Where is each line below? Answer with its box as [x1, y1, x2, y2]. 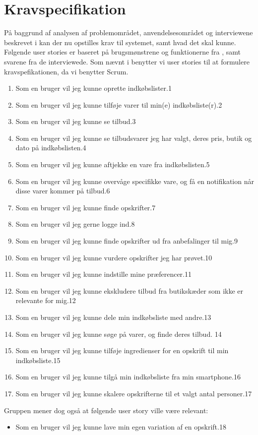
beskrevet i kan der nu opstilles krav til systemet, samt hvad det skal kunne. [4, 37, 236, 47]
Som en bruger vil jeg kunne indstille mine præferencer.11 [15, 269, 192, 279]
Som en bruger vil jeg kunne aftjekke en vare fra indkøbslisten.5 [15, 159, 210, 170]
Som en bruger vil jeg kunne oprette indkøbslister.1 [15, 83, 172, 93]
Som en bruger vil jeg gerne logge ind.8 [15, 219, 135, 229]
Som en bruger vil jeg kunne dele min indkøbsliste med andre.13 [15, 312, 211, 322]
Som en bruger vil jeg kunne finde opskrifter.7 [15, 202, 156, 212]
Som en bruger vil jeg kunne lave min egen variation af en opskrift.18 [15, 422, 226, 432]
